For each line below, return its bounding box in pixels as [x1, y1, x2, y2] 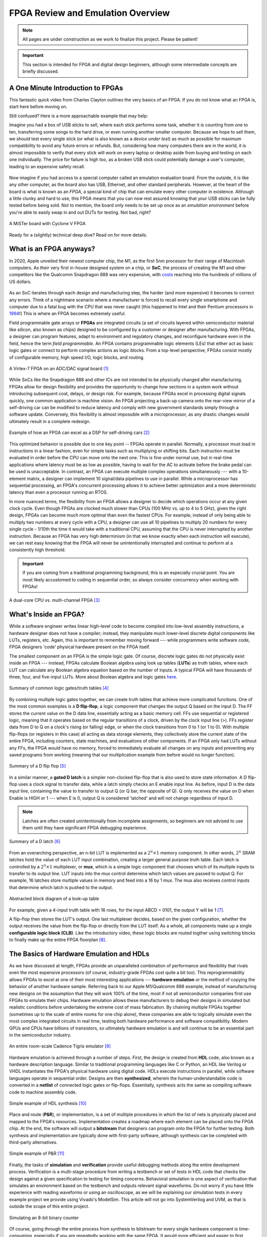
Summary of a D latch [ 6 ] [9, 839, 61, 845]
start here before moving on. [9, 104, 68, 110]
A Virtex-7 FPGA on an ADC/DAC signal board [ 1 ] [9, 366, 109, 372]
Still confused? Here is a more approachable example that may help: [9, 113, 148, 119]
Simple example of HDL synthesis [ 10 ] [9, 1100, 87, 1106]
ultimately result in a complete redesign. [9, 418, 91, 424]
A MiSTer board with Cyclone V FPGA [9, 221, 86, 227]
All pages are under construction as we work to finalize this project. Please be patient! [22, 36, 198, 42]
